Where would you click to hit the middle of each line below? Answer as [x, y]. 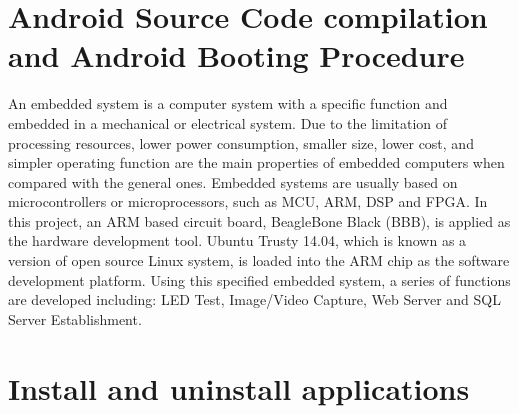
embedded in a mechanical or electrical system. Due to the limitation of [228, 122]
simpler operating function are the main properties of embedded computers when [256, 162]
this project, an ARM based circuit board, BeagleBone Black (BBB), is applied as [259, 220]
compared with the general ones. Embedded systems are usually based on [233, 181]
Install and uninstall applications [239, 387]
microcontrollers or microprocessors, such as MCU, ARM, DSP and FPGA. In [248, 201]
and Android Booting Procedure [236, 55]
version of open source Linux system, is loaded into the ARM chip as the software [259, 260]
